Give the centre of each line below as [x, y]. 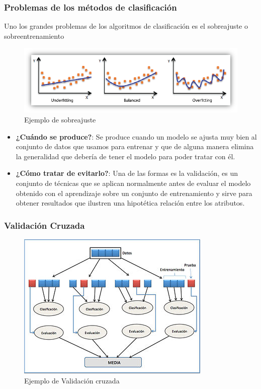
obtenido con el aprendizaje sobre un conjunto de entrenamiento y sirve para [134, 193]
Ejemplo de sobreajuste [60, 120]
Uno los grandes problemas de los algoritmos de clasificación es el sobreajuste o [126, 26]
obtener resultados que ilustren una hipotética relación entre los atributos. [130, 203]
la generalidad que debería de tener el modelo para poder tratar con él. [125, 156]
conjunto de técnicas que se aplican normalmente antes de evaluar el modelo [133, 183]
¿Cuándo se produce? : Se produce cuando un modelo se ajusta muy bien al [136, 136]
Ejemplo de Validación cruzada [72, 380]
